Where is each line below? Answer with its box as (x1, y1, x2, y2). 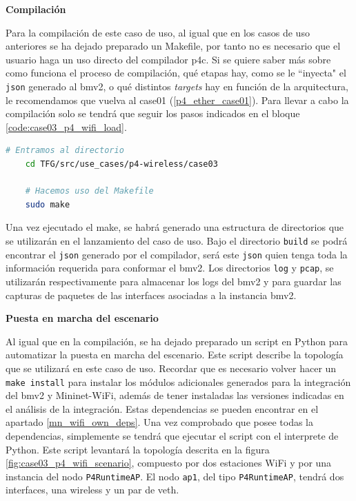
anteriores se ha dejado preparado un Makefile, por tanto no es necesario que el (6, 39, 341, 53)
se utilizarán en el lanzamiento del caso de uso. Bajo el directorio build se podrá (6, 233, 348, 247)
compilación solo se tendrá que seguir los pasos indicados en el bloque (6, 106, 300, 121)
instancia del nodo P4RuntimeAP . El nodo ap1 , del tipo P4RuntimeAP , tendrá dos (6, 469, 344, 483)
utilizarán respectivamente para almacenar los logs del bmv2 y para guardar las (6, 274, 342, 288)
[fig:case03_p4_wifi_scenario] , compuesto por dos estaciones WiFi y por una (6, 456, 332, 470)
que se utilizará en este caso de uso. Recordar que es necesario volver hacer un (6, 360, 337, 375)
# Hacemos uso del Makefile (25, 186, 154, 196)
